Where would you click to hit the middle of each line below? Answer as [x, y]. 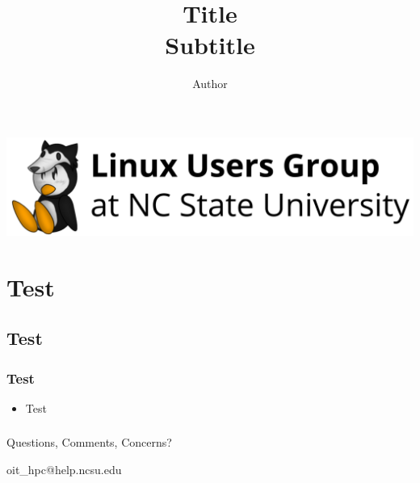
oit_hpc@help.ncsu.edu [64, 470]
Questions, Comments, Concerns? [89, 442]
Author [210, 84]
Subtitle [210, 45]
